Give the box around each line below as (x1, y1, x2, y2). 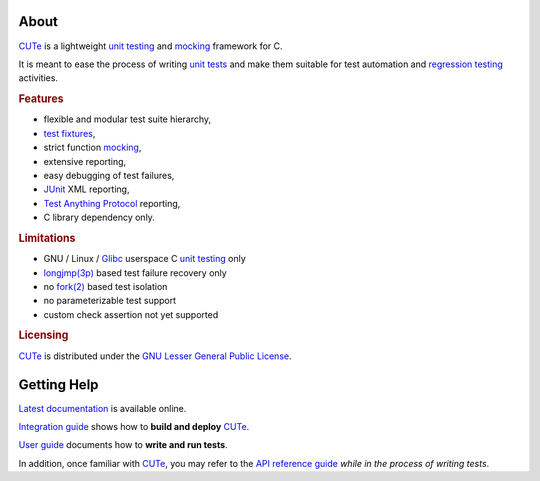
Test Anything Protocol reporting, (43, 197, 181, 209)
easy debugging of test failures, (43, 169, 175, 181)
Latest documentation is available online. (18, 402, 187, 414)
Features (18, 92, 64, 106)
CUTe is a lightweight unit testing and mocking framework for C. (18, 40, 284, 52)
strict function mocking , (43, 141, 142, 154)
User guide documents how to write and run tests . (18, 439, 229, 451)
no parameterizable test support (43, 295, 177, 307)
